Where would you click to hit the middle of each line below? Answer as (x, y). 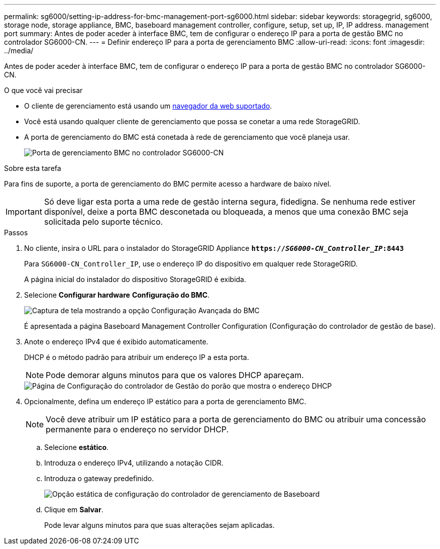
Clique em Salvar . (74, 510)
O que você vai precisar (43, 90)
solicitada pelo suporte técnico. (103, 222)
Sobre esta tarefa (33, 168)
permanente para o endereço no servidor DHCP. (137, 429)
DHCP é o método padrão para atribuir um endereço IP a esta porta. (137, 357)
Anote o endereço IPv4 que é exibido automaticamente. (116, 342)
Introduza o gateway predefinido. (99, 478)
